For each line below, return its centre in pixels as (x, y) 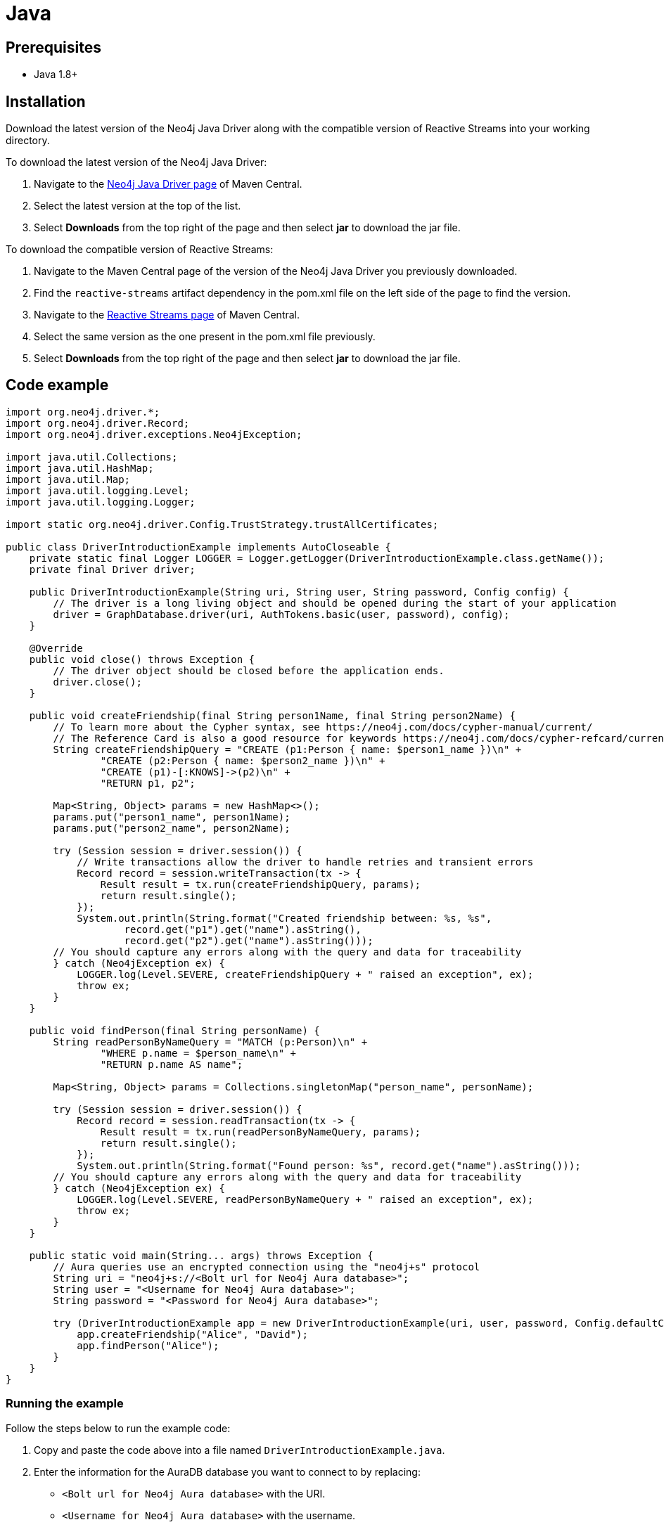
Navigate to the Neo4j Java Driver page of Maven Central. (168, 184)
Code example (57, 385)
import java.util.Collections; (92, 457)
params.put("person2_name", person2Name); (172, 828)
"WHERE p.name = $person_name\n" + (198, 1053)
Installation (46, 101)
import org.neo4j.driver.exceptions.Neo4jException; (154, 434)
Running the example (65, 1404)
